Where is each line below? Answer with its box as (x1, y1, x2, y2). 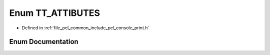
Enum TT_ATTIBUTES (9, 7, 100, 18)
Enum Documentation (9, 38, 78, 46)
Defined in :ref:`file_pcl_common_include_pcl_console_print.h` (21, 25, 149, 31)
